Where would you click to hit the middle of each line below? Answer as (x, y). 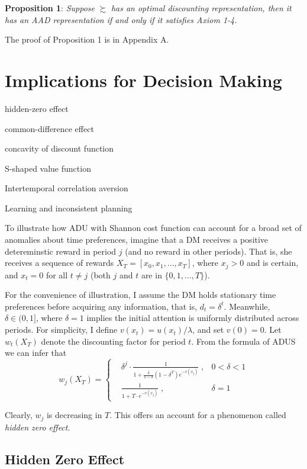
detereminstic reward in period (61, 251)
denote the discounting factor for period (113, 341)
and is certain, (272, 263)
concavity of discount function (59, 148)
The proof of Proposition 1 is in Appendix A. (87, 39)
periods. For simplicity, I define (61, 330)
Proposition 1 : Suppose (50, 8)
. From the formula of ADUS (243, 341)
